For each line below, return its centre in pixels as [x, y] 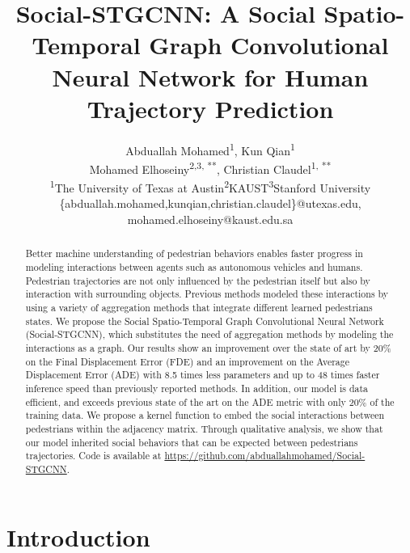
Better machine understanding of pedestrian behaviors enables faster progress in [194, 253]
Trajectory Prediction [210, 108]
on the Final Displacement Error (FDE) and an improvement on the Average [188, 361]
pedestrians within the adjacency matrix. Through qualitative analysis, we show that [204, 428]
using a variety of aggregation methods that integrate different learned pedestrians [199, 308]
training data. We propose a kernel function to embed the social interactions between [205, 415]
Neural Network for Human [210, 76]
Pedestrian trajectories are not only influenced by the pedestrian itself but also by [198, 280]
